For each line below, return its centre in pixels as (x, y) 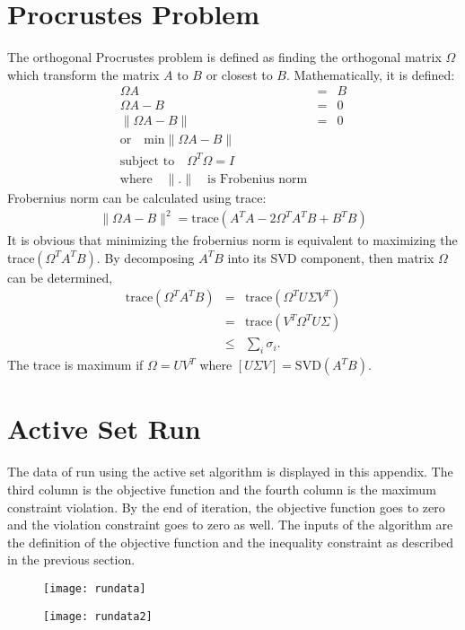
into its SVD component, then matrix (331, 257)
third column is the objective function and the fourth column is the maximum (222, 489)
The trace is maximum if (75, 365)
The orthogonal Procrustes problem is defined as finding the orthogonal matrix (224, 57)
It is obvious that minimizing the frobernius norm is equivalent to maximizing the (232, 240)
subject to (147, 161)
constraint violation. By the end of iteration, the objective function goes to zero (226, 507)
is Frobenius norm (258, 179)
